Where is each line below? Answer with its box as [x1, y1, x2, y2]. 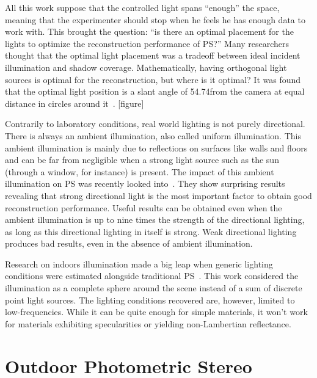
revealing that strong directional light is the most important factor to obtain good [5, 189, 312, 202]
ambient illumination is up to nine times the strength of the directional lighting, [5, 213, 305, 226]
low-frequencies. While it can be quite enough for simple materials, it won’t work [5, 305, 308, 318]
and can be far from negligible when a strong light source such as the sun [5, 153, 279, 166]
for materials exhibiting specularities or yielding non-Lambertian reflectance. [5, 317, 291, 330]
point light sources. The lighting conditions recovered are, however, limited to [5, 293, 295, 306]
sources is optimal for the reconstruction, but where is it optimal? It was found [5, 73, 301, 85]
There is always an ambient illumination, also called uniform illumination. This [5, 129, 301, 142]
